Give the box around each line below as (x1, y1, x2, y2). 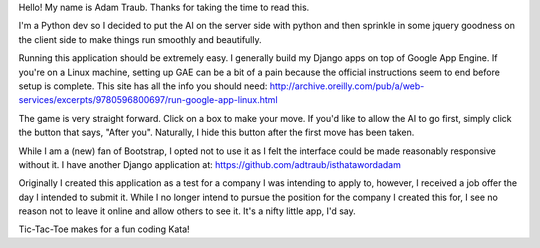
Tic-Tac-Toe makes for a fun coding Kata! (18, 223, 190, 235)
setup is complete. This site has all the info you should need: (18, 80, 268, 92)
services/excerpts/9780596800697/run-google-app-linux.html (18, 94, 279, 106)
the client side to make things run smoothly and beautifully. (18, 33, 262, 45)
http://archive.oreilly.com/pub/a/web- (269, 80, 425, 92)
